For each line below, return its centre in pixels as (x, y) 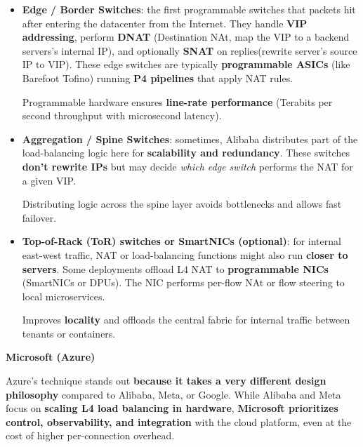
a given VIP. (49, 180)
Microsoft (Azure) (51, 357)
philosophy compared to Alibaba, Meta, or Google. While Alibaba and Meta (173, 394)
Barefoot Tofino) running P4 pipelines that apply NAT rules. (158, 78)
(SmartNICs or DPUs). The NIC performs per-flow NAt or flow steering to (183, 282)
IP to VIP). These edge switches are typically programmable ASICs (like (186, 64)
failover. (39, 217)
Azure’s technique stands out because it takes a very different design (166, 381)
